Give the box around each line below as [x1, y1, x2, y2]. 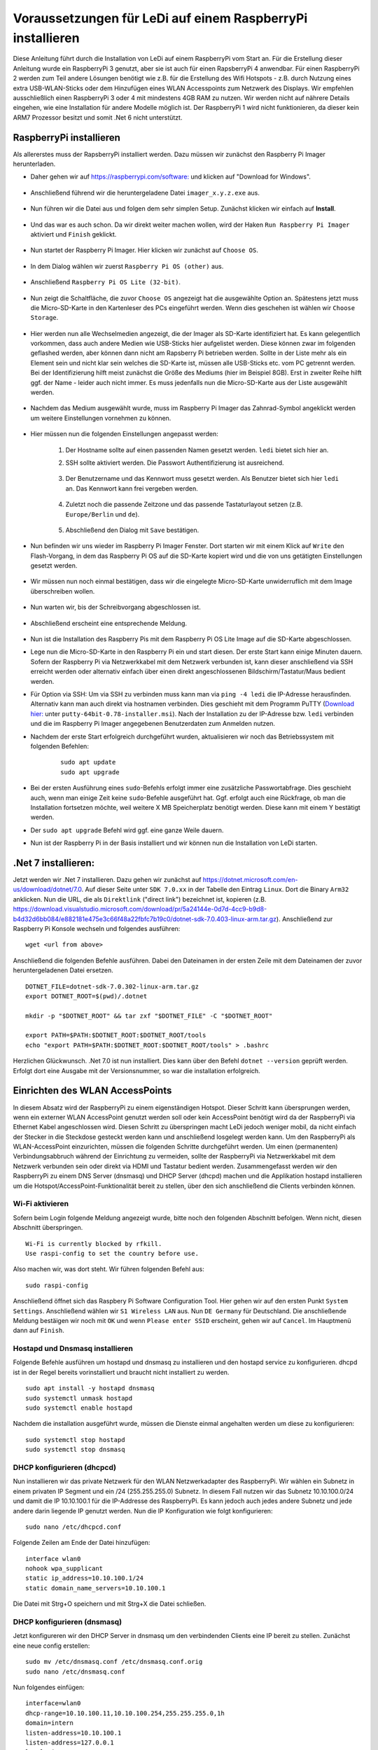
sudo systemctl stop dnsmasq [25, 1445, 125, 1454]
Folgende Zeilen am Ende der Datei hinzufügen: [13, 1539, 150, 1547]
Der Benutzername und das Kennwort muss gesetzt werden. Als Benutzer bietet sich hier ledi [65, 475, 339, 483]
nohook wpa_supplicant [25, 1564, 104, 1573]
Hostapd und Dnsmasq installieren [13, 1344, 133, 1354]
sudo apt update [60, 758, 116, 766]
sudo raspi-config [25, 1281, 89, 1289]
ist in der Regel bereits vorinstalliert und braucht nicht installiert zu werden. [13, 1368, 230, 1376]
